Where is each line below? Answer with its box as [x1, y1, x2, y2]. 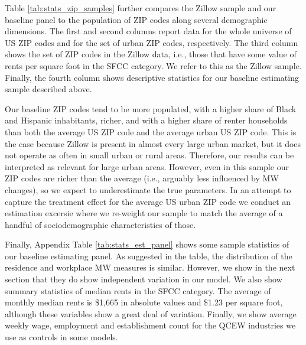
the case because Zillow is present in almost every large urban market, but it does [5, 137, 301, 149]
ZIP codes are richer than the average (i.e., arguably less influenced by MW [5, 172, 279, 184]
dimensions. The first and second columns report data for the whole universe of [5, 25, 292, 37]
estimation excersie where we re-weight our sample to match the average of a [5, 207, 283, 219]
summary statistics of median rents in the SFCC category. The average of [5, 284, 271, 297]
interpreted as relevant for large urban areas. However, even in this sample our [5, 160, 289, 172]
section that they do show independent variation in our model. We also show [5, 273, 282, 285]
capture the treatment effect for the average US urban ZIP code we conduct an [5, 195, 291, 207]
